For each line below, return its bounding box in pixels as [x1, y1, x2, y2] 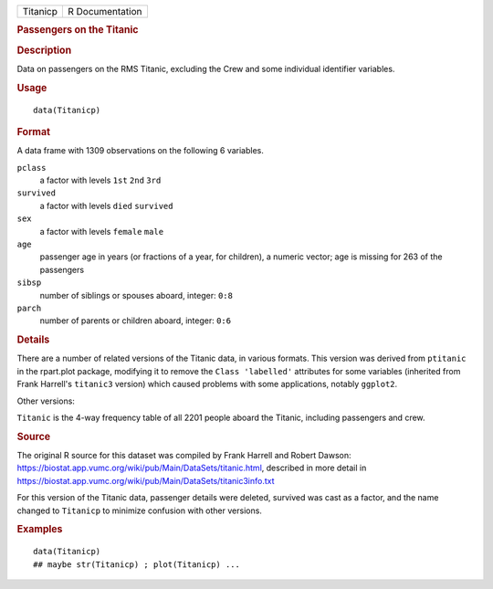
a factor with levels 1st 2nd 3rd [39, 174, 162, 186]
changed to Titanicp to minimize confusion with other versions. [16, 505, 262, 516]
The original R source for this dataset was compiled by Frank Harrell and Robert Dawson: [16, 449, 351, 460]
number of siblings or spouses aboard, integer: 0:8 [39, 289, 233, 300]
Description [16, 44, 72, 57]
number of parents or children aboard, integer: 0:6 [39, 315, 232, 326]
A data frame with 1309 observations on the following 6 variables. [16, 145, 265, 156]
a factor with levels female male [39, 226, 164, 237]
